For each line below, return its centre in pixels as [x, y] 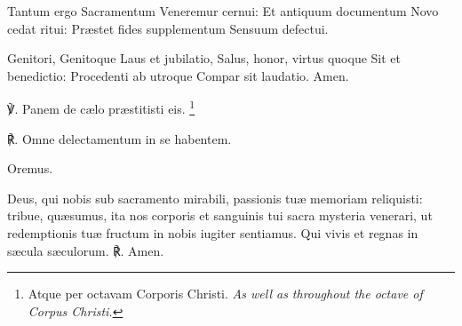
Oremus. [30, 168]
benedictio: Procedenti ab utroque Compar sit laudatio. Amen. [178, 75]
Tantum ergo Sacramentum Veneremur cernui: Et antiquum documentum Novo [223, 11]
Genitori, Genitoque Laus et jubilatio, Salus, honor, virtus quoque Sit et [204, 58]
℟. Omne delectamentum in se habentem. [119, 138]
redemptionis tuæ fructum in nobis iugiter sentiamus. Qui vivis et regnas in [213, 233]
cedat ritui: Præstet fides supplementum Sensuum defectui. [168, 28]
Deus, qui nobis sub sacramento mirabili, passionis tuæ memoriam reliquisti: [215, 198]
